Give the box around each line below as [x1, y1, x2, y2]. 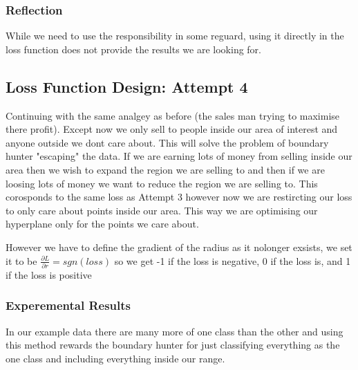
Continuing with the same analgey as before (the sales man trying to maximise [6, 108, 340, 122]
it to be [6, 253, 37, 268]
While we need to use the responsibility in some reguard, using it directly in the [6, 28, 344, 43]
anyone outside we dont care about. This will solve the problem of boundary [6, 135, 329, 149]
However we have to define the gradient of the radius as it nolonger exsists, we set [6, 239, 352, 254]
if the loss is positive [6, 267, 92, 281]
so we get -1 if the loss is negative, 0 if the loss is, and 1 [114, 253, 351, 268]
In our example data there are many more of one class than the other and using [6, 324, 343, 338]
